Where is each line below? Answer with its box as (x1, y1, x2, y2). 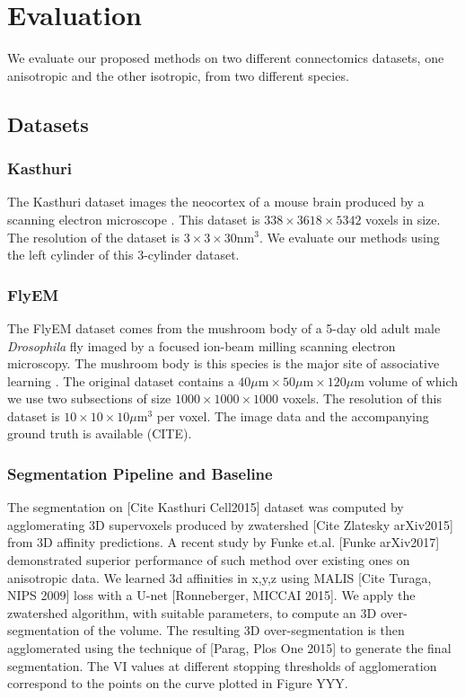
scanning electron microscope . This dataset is (7, 209, 260, 228)
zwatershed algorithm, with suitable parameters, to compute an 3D (7, 603, 377, 622)
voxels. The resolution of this (282, 389, 442, 408)
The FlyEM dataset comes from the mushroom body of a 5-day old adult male (7, 318, 441, 337)
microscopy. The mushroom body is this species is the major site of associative (7, 354, 440, 373)
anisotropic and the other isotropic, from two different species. (7, 66, 349, 84)
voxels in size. (365, 209, 441, 228)
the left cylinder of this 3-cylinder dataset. (7, 245, 240, 264)
